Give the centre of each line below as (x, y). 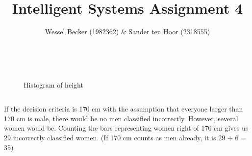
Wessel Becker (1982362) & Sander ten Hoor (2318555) (127, 32)
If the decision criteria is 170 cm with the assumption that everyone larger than (124, 109)
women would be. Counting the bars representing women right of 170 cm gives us (126, 128)
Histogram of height (53, 85)
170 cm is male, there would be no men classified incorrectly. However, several (121, 118)
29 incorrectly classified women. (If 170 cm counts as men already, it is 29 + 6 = (125, 138)
